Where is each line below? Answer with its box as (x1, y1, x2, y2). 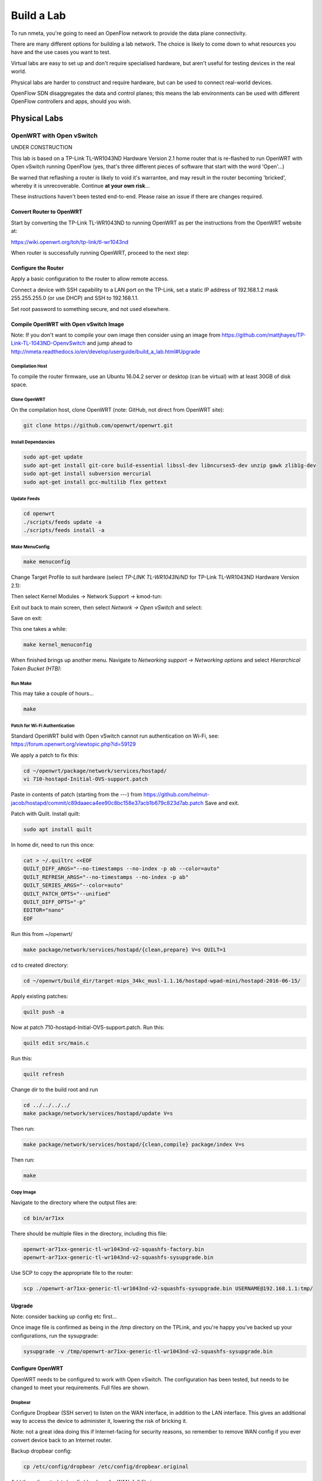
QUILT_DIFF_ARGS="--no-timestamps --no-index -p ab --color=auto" (23, 865, 220, 872)
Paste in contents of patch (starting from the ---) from (11, 791, 142, 798)
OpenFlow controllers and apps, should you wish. (11, 98, 132, 105)
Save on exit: (11, 615, 43, 621)
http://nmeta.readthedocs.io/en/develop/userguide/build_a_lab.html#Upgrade (11, 348, 200, 355)
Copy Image (11, 1190, 37, 1195)
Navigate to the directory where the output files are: (11, 1198, 137, 1206)
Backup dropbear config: (11, 1447, 72, 1454)
